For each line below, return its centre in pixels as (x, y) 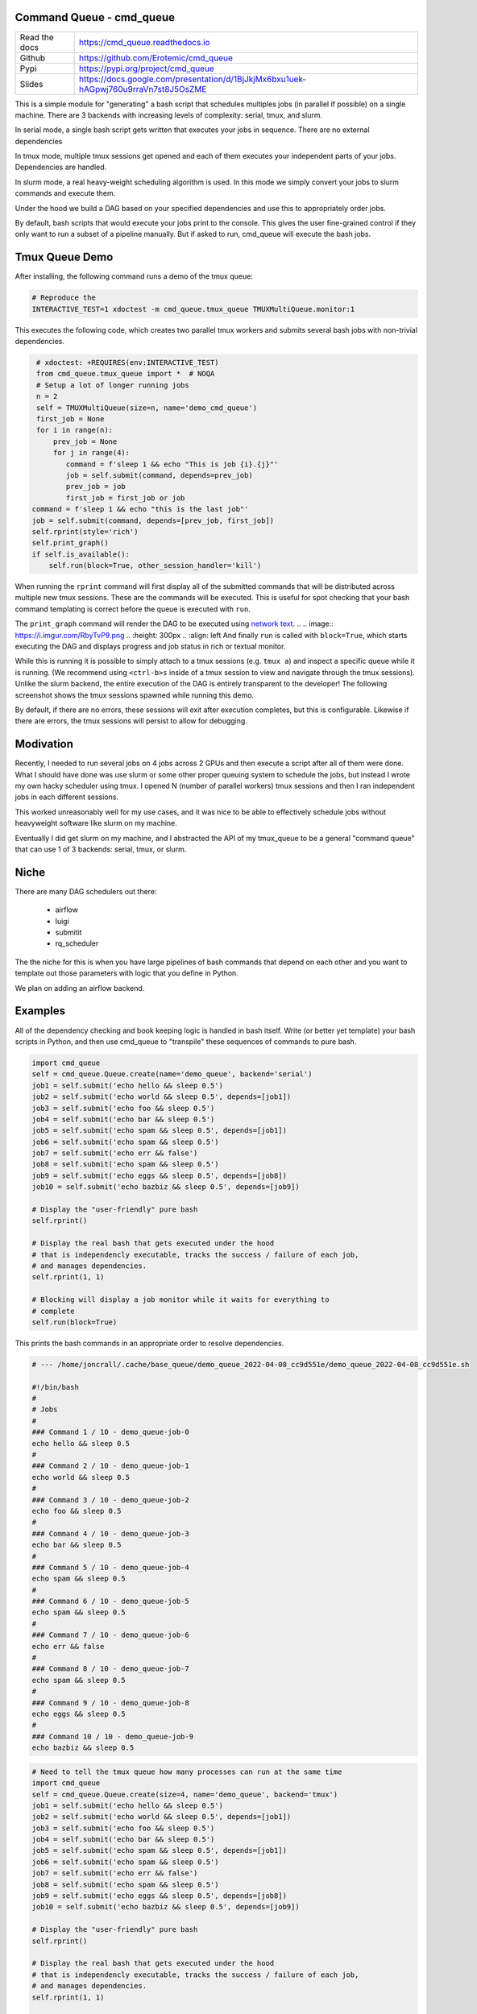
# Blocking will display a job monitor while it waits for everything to (180, 1300)
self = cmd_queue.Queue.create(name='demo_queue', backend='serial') (172, 1074)
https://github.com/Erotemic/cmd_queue (156, 58)
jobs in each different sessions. (66, 797)
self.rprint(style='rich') (85, 531)
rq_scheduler (77, 943)
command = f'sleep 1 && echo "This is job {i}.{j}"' (172, 464)
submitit (68, 932)
